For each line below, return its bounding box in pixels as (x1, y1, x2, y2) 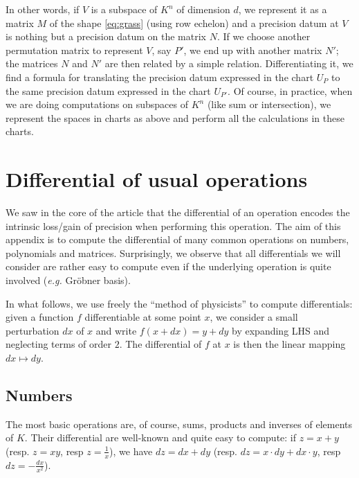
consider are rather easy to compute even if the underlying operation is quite (6, 259, 331, 274)
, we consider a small (210, 310, 298, 324)
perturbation (6, 323, 59, 337)
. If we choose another (217, 29, 311, 44)
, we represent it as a (238, 2, 327, 16)
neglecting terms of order (6, 337, 112, 351)
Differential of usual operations (6, 165, 308, 193)
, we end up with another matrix (183, 42, 322, 57)
